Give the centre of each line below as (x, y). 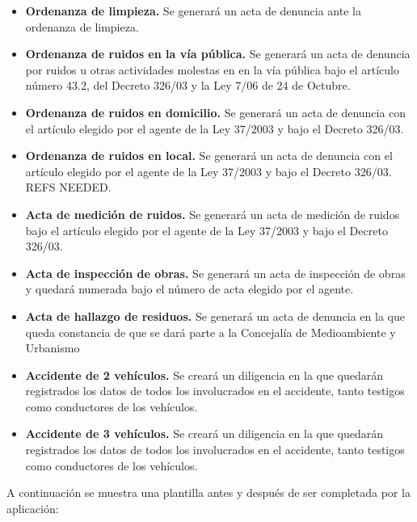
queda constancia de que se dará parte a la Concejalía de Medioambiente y (211, 332)
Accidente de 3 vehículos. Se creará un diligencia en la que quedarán (204, 434)
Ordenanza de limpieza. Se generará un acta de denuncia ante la (193, 11)
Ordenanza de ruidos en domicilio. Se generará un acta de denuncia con (216, 112)
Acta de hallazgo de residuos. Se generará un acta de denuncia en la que (215, 316)
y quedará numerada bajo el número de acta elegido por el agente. (190, 289)
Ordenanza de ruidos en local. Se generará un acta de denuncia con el (209, 156)
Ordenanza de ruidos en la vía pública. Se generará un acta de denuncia (218, 54)
